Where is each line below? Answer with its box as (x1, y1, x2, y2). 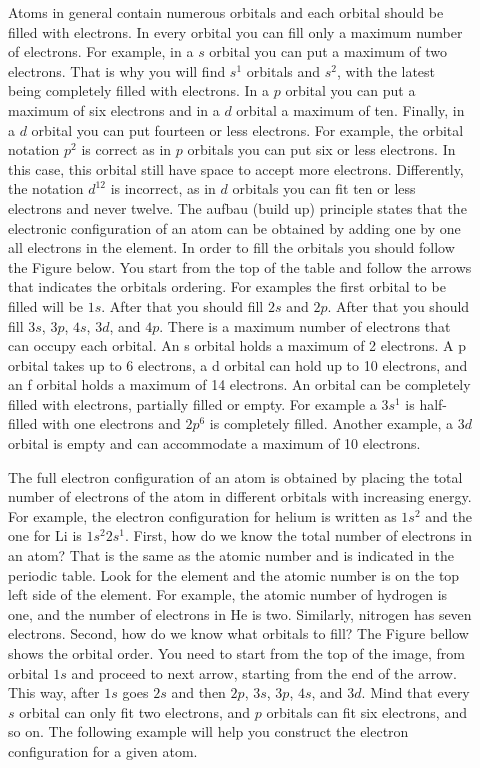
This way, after (8, 682, 100, 703)
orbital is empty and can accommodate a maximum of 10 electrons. (8, 433, 421, 454)
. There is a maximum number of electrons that (159, 315, 451, 336)
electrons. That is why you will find (8, 60, 226, 81)
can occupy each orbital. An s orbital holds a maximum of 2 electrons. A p (8, 335, 467, 356)
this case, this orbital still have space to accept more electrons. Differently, (8, 158, 464, 179)
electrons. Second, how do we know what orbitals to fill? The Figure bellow (8, 623, 469, 644)
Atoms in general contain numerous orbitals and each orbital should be (8, 2, 444, 22)
